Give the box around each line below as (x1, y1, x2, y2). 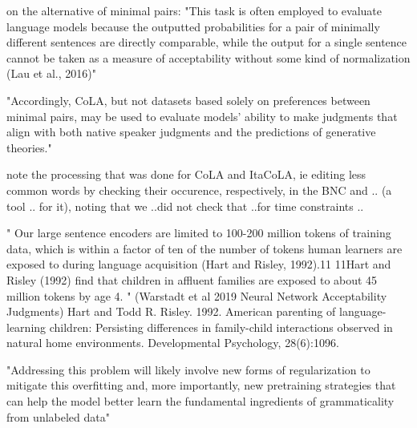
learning (6, 318, 47, 335)
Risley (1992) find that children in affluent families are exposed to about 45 (6, 271, 378, 288)
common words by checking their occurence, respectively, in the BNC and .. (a (6, 181, 392, 198)
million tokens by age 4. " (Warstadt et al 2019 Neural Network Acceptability (6, 287, 387, 304)
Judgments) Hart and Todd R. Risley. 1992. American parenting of (6, 303, 336, 320)
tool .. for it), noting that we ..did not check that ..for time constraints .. (6, 197, 364, 214)
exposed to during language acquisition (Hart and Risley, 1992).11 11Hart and (6, 256, 391, 273)
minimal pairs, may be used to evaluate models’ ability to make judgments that (6, 107, 398, 124)
